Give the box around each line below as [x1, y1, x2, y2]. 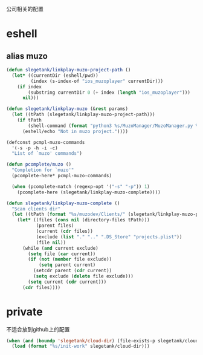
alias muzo [6, 51, 48, 61]
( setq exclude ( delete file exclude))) [33, 273, 134, 279]
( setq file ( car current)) [28, 250, 96, 257]
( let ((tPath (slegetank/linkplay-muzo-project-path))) [11, 111, 155, 118]
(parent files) [36, 223, 74, 229]
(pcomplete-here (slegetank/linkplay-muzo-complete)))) [17, 189, 161, 195]
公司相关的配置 [6, 5, 43, 12]
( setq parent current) [38, 262, 96, 268]
